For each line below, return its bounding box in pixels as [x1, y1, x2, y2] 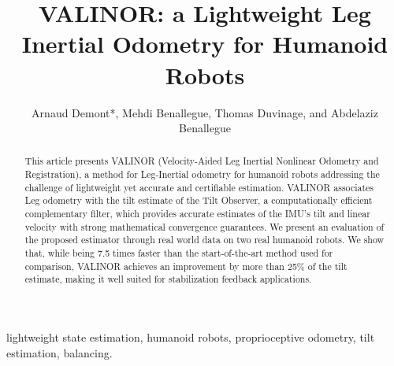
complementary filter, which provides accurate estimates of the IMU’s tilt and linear [24, 207, 370, 220]
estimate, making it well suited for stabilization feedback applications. [24, 272, 312, 286]
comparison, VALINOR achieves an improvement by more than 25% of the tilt [24, 259, 348, 272]
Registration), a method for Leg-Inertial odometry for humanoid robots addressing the [24, 168, 380, 181]
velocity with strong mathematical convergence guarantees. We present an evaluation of [24, 220, 385, 233]
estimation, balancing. [6, 344, 113, 360]
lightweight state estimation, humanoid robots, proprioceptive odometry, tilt [6, 329, 375, 346]
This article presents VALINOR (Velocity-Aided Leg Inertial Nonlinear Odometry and [24, 154, 379, 168]
